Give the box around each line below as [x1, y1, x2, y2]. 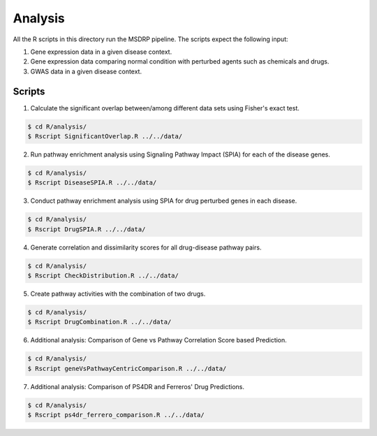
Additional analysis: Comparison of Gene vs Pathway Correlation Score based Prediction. [30, 336, 288, 344]
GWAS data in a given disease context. [30, 67, 142, 75]
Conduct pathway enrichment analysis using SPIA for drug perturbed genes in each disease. [30, 196, 297, 205]
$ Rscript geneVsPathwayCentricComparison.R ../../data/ [27, 364, 227, 372]
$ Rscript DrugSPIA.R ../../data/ [27, 225, 146, 233]
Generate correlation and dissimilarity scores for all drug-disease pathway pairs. [30, 243, 262, 252]
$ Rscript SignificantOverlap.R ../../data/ [27, 133, 183, 140]
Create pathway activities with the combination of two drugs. [30, 290, 206, 298]
